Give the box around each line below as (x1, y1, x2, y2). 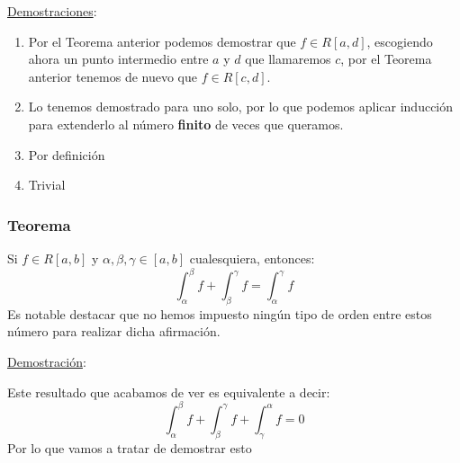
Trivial (28, 175, 66, 194)
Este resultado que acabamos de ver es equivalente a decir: (7, 382, 330, 401)
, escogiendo (366, 31, 433, 50)
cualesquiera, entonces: (189, 248, 315, 267)
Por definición (28, 145, 105, 164)
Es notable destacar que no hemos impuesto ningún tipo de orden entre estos (7, 304, 432, 323)
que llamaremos (245, 49, 331, 68)
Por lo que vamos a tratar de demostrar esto (7, 438, 252, 457)
